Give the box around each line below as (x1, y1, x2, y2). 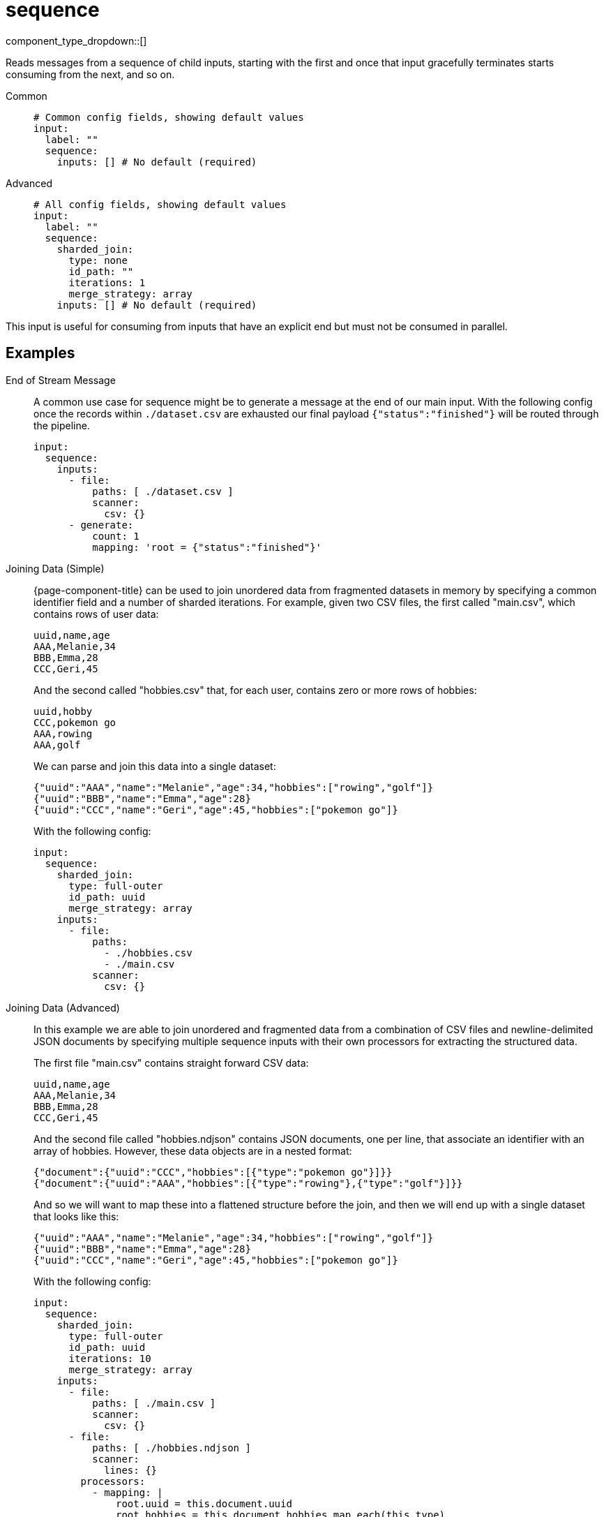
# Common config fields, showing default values (33, 111, 304, 123)
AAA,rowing (33, 727, 93, 739)
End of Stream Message (6, 373, 116, 386)
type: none (68, 254, 128, 266)
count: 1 (92, 530, 139, 542)
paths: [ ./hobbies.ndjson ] (92, 1442, 251, 1453)
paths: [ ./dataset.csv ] (92, 485, 234, 497)
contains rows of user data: (33, 607, 159, 620)
